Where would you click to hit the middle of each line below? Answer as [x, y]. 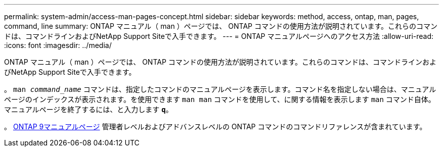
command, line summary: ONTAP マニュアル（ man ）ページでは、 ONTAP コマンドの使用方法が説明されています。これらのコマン [221, 26]
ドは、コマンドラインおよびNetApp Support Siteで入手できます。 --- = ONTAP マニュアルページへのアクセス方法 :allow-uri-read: [219, 36]
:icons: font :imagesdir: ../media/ [58, 45]
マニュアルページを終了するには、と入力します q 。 [88, 109]
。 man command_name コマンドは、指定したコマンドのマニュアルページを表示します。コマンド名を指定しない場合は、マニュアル [220, 89]
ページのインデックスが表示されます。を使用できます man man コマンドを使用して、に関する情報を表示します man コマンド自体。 [220, 99]
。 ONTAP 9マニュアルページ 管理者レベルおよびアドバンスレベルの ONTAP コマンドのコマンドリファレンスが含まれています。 [215, 127]
